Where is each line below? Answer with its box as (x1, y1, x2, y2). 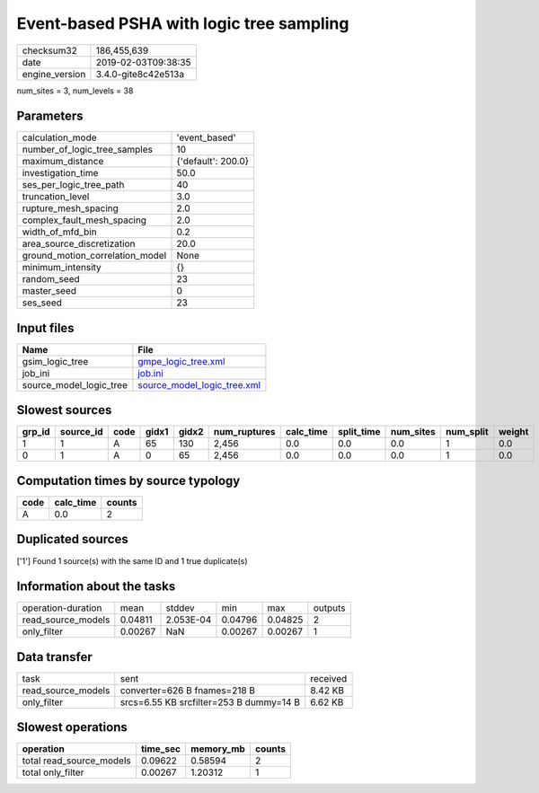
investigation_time (22, 167, 99, 180)
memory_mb (190, 743, 246, 755)
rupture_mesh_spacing (22, 202, 119, 215)
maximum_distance (22, 155, 104, 168)
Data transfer (16, 649, 93, 665)
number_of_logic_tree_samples (22, 144, 153, 156)
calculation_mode (22, 131, 98, 144)
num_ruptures (213, 426, 276, 438)
